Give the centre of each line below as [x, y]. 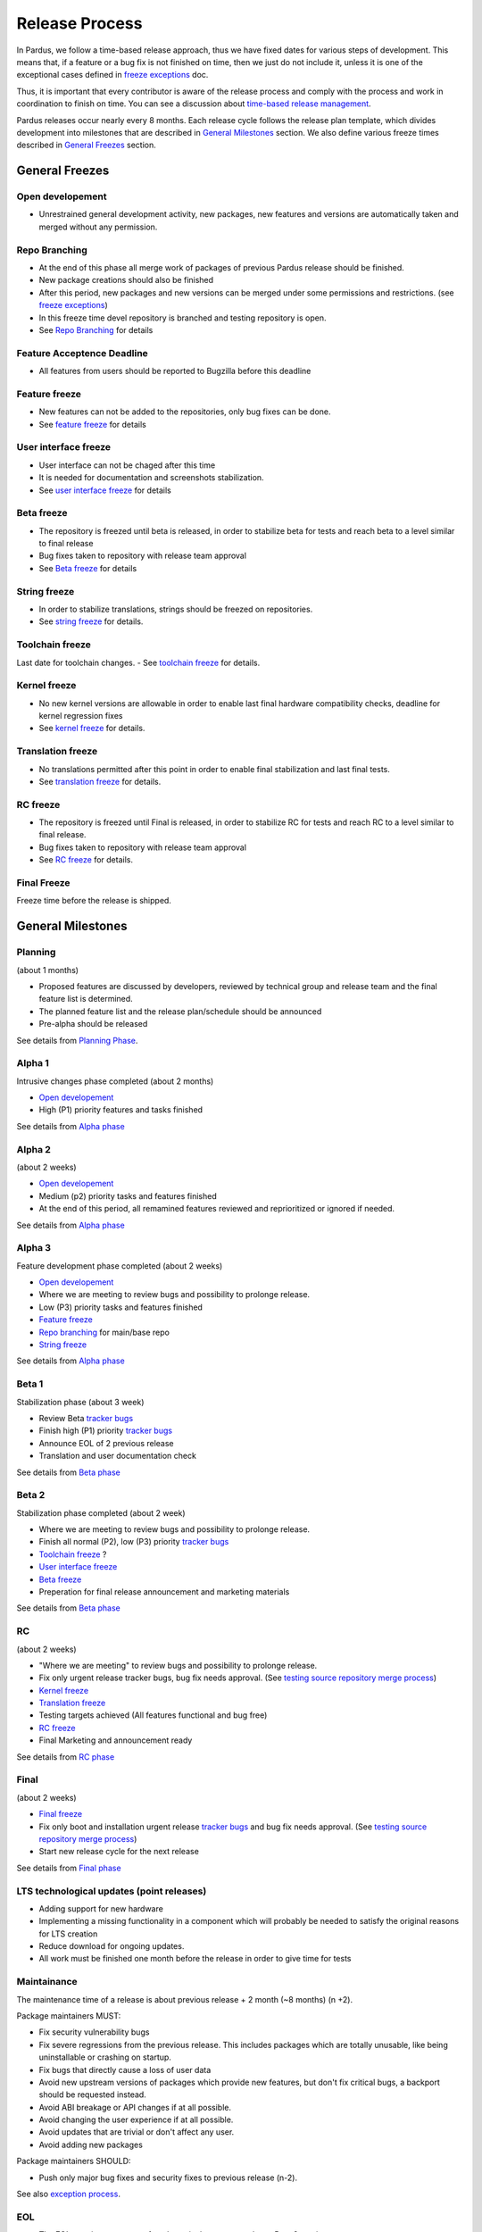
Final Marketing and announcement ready [116, 1740]
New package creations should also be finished [126, 280]
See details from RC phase [66, 1757]
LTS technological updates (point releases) [112, 1891]
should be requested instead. [92, 2095]
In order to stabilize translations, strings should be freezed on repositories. [176, 609]
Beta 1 [30, 1384]
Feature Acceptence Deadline [83, 353]
